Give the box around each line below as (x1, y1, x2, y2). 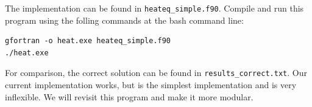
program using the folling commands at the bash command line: (5, 13, 244, 26)
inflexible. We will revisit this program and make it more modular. (5, 90, 253, 103)
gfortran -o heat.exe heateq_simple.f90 (5, 36, 171, 46)
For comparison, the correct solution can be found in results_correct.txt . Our (5, 66, 307, 79)
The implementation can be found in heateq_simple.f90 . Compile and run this (5, 2, 304, 14)
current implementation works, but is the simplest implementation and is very (5, 78, 297, 91)
